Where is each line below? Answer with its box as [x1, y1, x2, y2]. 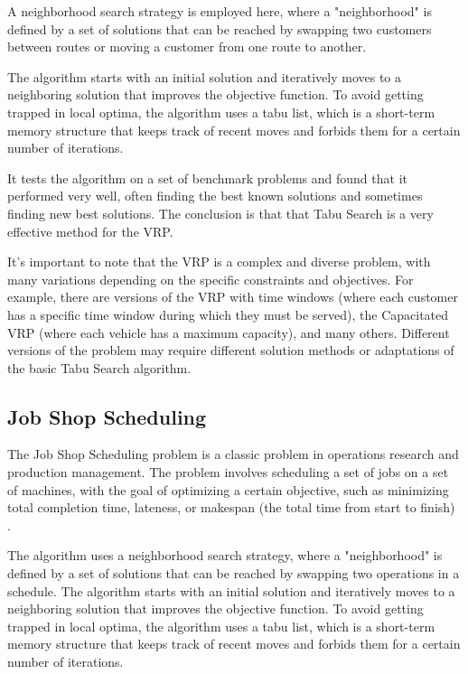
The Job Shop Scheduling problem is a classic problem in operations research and [7, 445, 459, 463]
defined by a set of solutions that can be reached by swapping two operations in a [7, 564, 460, 583]
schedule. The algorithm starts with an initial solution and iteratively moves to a [7, 581, 455, 600]
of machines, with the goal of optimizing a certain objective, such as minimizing [7, 480, 449, 499]
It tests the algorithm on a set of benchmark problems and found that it [7, 168, 407, 187]
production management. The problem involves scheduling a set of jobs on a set [7, 463, 449, 482]
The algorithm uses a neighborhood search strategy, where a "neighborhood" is [7, 546, 443, 565]
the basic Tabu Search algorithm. [7, 358, 192, 377]
